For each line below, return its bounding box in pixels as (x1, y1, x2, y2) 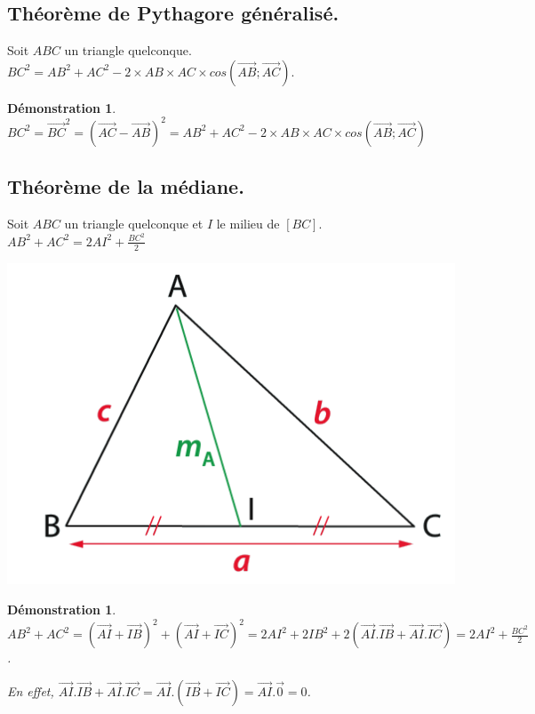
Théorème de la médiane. (7, 172, 244, 200)
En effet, (7, 681, 54, 700)
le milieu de (216, 214, 280, 233)
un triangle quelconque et (64, 214, 204, 233)
